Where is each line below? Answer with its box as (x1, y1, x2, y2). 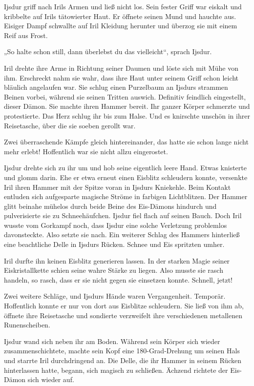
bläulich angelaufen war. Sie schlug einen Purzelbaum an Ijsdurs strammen (4, 82, 228, 92)
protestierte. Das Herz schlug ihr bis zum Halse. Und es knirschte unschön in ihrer (4, 110, 250, 121)
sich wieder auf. (27, 374, 74, 385)
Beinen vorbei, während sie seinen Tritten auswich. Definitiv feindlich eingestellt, (4, 91, 246, 102)
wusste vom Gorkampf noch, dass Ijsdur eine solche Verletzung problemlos (4, 220, 227, 230)
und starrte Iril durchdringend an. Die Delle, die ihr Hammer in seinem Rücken (4, 355, 241, 365)
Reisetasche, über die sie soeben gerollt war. (4, 120, 136, 130)
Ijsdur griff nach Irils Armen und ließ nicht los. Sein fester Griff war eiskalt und (4, 1, 242, 11)
